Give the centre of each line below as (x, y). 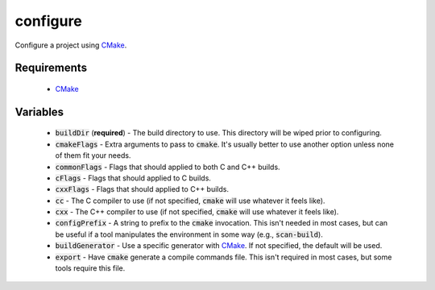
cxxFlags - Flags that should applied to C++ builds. (142, 189)
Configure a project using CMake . (71, 45)
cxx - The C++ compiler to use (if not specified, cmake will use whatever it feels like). (197, 212)
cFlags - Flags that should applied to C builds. (133, 178)
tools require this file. (90, 268)
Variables (39, 112)
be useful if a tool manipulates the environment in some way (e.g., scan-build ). (189, 234)
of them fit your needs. (93, 155)
